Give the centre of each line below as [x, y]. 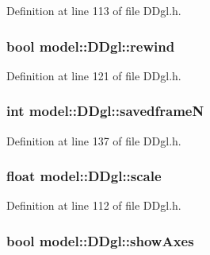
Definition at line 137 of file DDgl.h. [94, 140]
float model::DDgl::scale [84, 176]
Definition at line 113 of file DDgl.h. [94, 10]
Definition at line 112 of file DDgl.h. [94, 205]
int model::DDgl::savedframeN [105, 111]
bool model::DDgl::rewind [91, 46]
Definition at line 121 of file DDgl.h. [94, 75]
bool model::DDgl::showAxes [100, 240]
